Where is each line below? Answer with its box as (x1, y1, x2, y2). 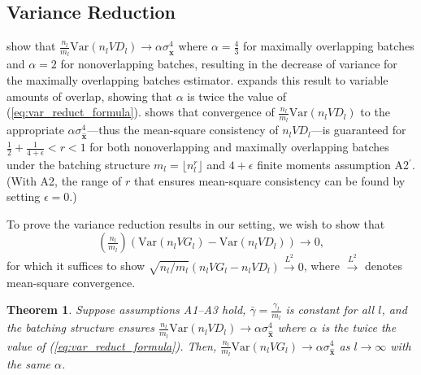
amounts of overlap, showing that (7, 87, 172, 104)
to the (360, 103, 390, 120)
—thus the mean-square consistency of (87, 121, 279, 138)
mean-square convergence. (7, 273, 136, 290)
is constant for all (285, 301, 375, 318)
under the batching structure (7, 156, 150, 172)
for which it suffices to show (7, 257, 145, 274)
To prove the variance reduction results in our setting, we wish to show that (7, 215, 385, 232)
